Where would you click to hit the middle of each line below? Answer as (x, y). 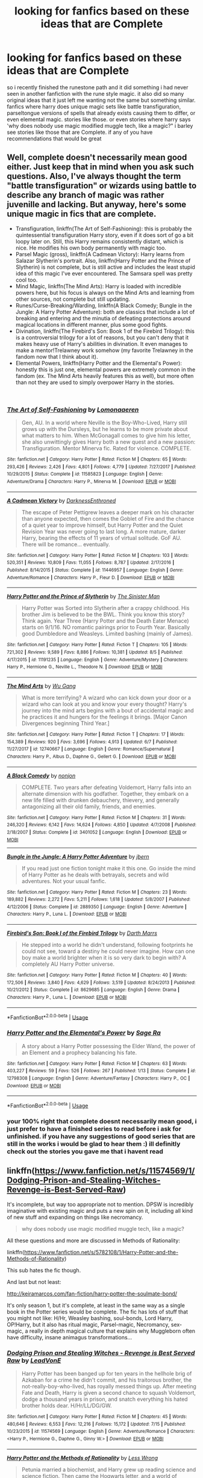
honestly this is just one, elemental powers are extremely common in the (105, 369)
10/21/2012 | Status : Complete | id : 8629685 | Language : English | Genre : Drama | (93, 990)
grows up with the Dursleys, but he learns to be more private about (105, 429)
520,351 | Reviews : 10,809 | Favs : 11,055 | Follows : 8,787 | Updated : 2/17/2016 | (91, 563)
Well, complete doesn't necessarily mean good (97, 158)
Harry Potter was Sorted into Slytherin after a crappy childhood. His (105, 608)
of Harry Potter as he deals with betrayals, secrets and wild (95, 875)
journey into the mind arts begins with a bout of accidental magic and (108, 710)
